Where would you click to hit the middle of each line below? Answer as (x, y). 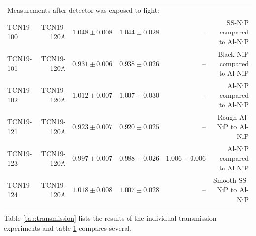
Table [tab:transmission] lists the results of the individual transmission (110, 218)
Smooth (225, 180)
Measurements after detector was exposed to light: (83, 10)
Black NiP (233, 53)
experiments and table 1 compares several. (68, 227)
